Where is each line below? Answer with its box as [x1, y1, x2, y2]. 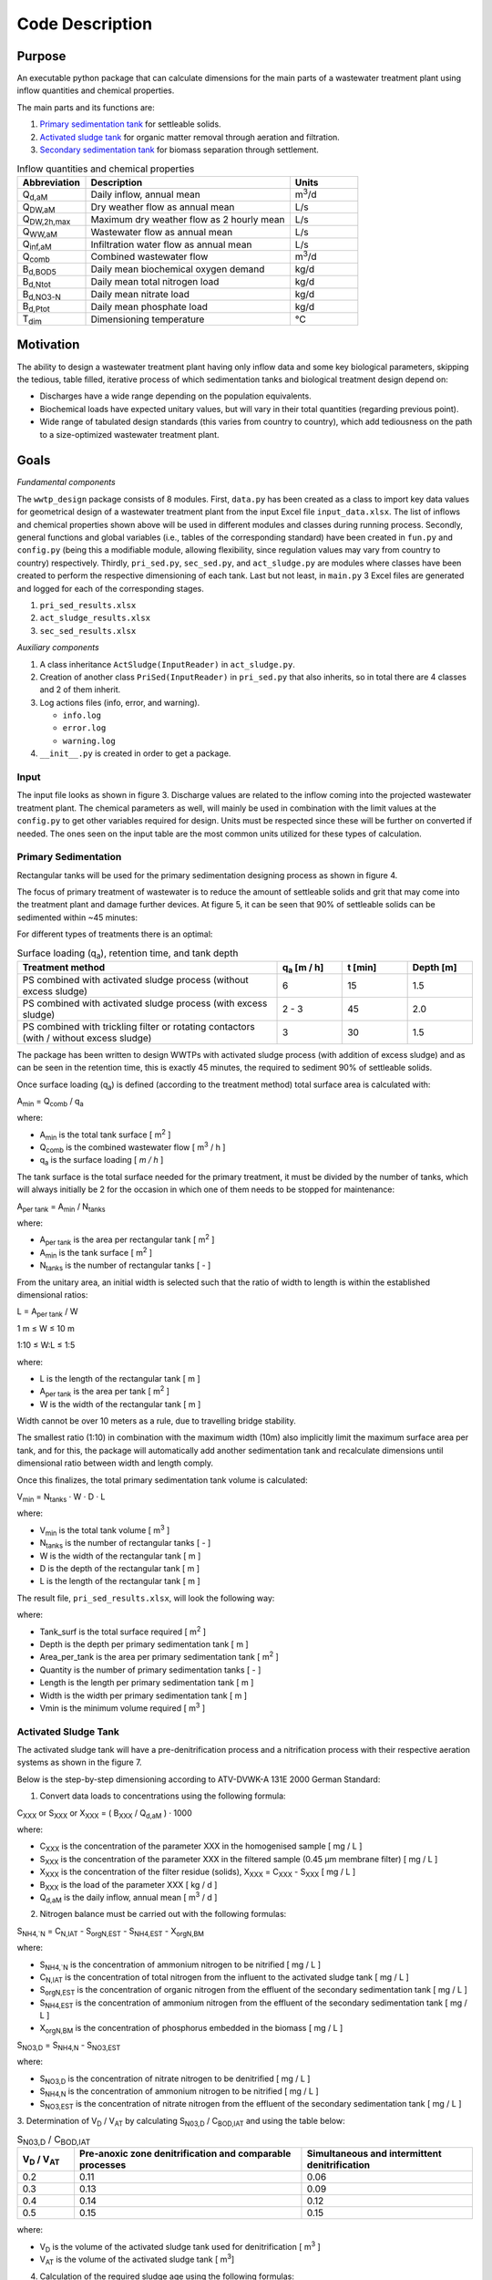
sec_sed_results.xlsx [39, 626, 137, 636]
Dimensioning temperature [90, 313, 205, 326]
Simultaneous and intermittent [306, 2148, 442, 2161]
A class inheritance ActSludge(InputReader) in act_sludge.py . [39, 658, 295, 669]
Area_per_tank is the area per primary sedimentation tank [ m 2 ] [39, 1650, 280, 1663]
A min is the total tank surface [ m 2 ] [39, 1127, 171, 1142]
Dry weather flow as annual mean [90, 201, 235, 213]
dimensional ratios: [16, 1289, 88, 1300]
